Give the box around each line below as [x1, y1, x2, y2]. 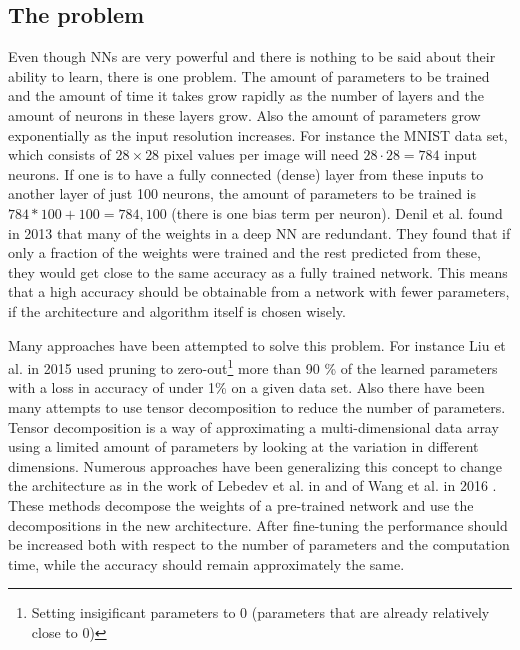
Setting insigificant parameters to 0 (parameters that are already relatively [31, 602, 490, 623]
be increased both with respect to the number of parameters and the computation [8, 534, 510, 555]
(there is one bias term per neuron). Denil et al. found [171, 202, 503, 223]
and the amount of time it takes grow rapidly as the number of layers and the [8, 85, 484, 106]
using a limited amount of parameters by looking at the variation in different [8, 436, 479, 457]
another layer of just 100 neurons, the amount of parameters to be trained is [8, 183, 476, 204]
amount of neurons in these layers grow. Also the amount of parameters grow [8, 104, 481, 125]
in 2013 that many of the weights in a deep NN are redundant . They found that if [8, 222, 511, 243]
